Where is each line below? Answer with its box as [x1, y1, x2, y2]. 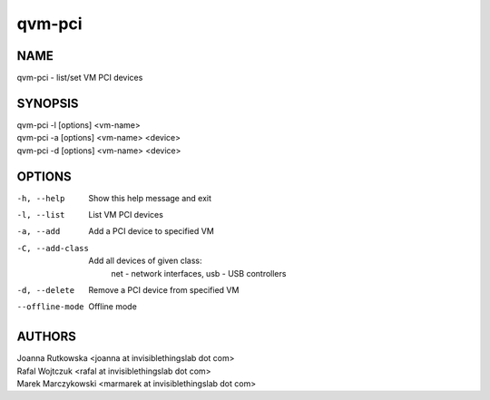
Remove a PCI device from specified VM [88, 285, 240, 295]
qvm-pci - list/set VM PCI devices [16, 73, 143, 83]
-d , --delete [16, 286, 75, 295]
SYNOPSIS [16, 95, 79, 111]
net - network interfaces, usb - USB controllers [111, 268, 287, 278]
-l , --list [16, 210, 65, 220]
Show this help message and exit [88, 192, 212, 203]
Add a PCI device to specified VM [88, 226, 215, 237]
